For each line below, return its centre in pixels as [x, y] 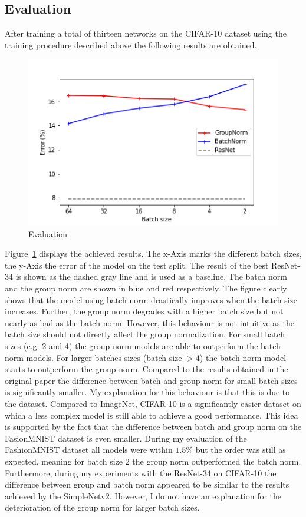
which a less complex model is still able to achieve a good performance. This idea [152, 415]
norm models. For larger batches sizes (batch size [93, 357]
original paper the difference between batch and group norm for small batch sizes [151, 380]
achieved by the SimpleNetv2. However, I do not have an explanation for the [143, 496]
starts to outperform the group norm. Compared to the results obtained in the [147, 369]
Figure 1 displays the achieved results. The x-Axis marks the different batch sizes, [153, 253]
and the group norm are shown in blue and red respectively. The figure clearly [146, 288]
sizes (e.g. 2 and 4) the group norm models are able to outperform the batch [143, 345]
